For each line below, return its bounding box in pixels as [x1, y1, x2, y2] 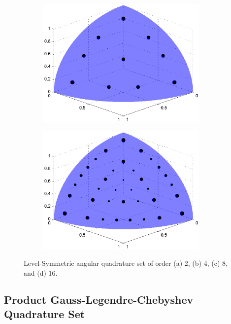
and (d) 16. [24, 267, 58, 278]
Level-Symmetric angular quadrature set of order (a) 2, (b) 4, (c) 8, [24, 258, 228, 268]
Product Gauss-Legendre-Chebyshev [4, 291, 194, 307]
